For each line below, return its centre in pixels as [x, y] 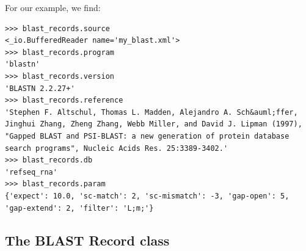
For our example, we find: [53, 7]
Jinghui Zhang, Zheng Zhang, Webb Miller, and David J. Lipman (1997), [154, 124]
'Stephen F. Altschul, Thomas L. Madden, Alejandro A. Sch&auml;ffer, [151, 112]
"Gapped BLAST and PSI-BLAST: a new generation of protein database [147, 136]
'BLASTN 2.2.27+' [40, 88]
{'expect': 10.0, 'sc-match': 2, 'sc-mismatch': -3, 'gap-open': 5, [147, 196]
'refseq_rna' [31, 172]
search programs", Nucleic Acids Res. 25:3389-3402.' [117, 148]
